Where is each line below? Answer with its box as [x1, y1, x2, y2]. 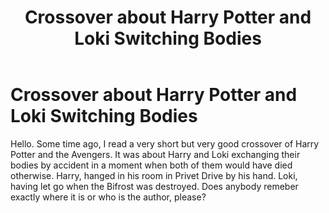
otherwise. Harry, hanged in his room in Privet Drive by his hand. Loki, [10, 169, 298, 181]
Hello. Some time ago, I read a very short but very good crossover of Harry [10, 137, 320, 150]
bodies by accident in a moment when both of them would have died [10, 159, 293, 171]
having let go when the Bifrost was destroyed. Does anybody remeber [10, 180, 299, 192]
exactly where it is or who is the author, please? [10, 191, 207, 203]
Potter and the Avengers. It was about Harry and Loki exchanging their [10, 148, 301, 160]
